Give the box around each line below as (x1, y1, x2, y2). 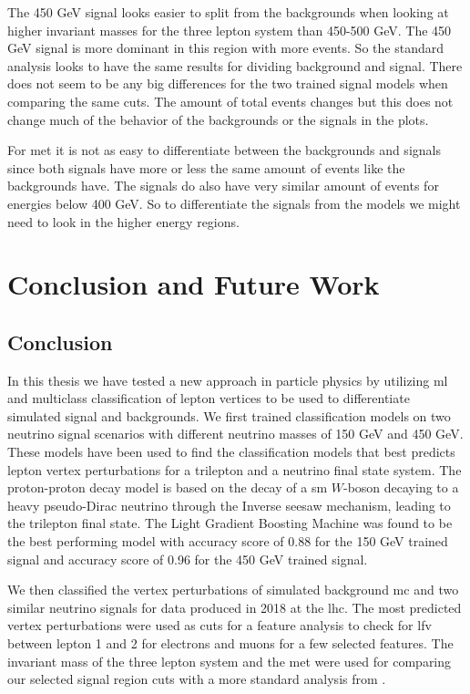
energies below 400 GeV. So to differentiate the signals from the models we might (7, 193, 461, 212)
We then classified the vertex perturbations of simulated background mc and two (7, 580, 459, 599)
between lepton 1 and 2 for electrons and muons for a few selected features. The (7, 634, 454, 653)
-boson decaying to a (342, 478, 459, 497)
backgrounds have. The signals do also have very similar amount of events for (7, 176, 439, 195)
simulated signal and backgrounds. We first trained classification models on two (7, 406, 451, 425)
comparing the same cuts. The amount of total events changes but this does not (7, 91, 454, 110)
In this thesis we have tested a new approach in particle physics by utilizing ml (7, 370, 448, 389)
